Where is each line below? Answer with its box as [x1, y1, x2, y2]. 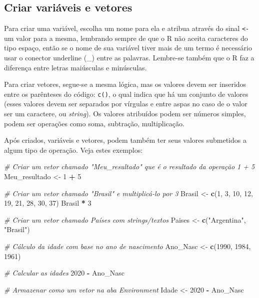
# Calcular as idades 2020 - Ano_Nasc [4, 268, 125, 278]
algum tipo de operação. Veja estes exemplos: [4, 144, 143, 155]
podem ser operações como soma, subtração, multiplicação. [4, 118, 184, 128]
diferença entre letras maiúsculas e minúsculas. [4, 62, 147, 72]
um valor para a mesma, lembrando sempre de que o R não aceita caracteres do [4, 32, 248, 43]
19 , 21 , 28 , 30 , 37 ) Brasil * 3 [4, 198, 91, 208]
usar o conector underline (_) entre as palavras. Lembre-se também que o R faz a [4, 52, 254, 63]
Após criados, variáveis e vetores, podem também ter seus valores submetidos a [4, 135, 246, 145]
